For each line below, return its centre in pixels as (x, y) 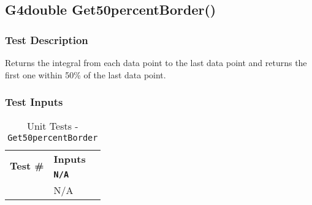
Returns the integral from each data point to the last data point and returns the (156, 62)
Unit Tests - (52, 126)
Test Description (47, 39)
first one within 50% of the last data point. (86, 74)
